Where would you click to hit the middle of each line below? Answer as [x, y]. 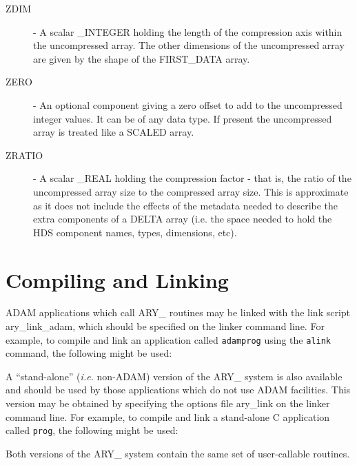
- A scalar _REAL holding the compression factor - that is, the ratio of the [192, 178]
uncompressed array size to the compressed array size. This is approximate [191, 191]
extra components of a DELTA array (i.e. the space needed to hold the [183, 219]
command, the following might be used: [89, 353]
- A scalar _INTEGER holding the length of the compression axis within [188, 31]
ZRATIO [24, 155]
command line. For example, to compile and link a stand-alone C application [168, 416]
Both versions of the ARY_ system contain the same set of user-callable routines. [178, 453]
